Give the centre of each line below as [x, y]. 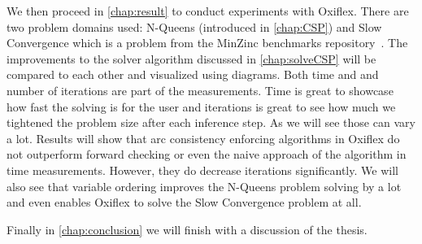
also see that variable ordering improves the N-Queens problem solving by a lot [204, 186]
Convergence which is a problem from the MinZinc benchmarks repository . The [207, 43]
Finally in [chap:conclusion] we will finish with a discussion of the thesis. [187, 229]
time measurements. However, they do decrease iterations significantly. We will [202, 170]
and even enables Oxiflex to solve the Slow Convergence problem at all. [184, 202]
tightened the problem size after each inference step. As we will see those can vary [211, 122]
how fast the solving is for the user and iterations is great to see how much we [201, 106]
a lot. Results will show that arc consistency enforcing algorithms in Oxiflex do [203, 138]
